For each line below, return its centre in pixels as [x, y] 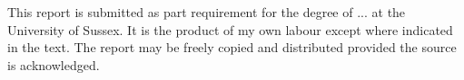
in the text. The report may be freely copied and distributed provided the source [232, 47]
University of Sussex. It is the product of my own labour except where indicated [230, 29]
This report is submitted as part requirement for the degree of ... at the [207, 12]
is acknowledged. [54, 64]
